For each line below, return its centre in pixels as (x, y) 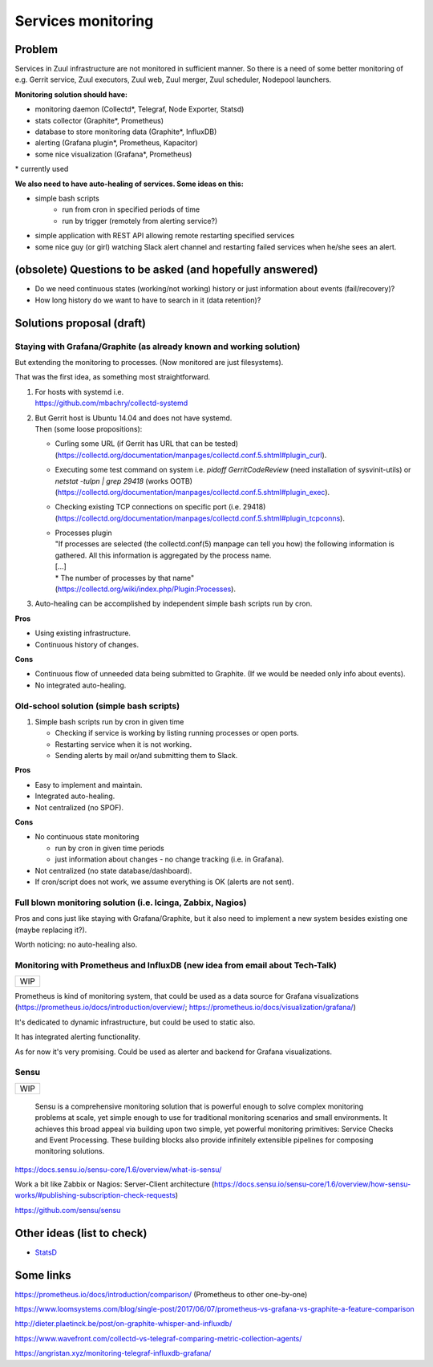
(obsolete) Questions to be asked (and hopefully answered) (166, 270)
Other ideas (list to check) (81, 1233)
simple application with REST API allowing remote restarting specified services (165, 236)
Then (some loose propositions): (89, 428)
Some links (43, 1275)
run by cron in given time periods (109, 848)
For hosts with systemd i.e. (79, 391)
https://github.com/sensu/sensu (68, 1210)
